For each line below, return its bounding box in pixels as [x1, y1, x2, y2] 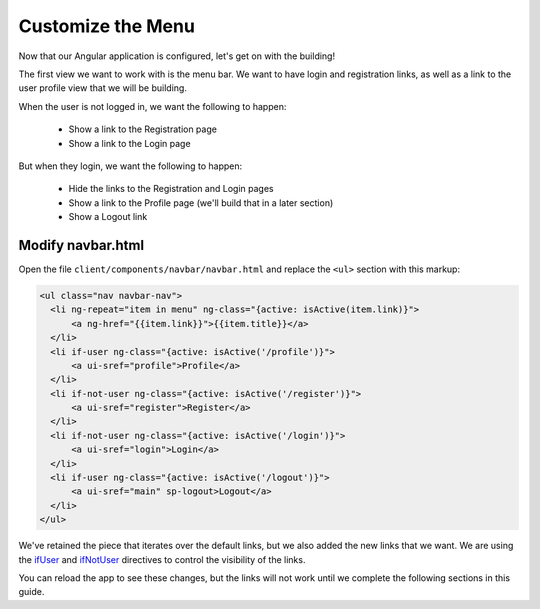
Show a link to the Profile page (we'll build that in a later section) [68, 196, 334, 209]
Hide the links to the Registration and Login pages [68, 183, 274, 195]
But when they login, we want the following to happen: [18, 160, 243, 172]
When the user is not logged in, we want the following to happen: [18, 100, 287, 112]
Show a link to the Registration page [68, 123, 217, 135]
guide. [18, 586, 45, 598]
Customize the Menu [18, 15, 195, 37]
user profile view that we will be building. [18, 82, 187, 94]
